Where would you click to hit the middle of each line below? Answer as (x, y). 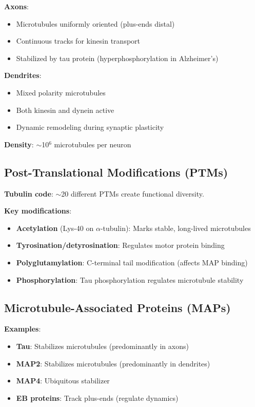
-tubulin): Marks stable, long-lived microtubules (175, 228)
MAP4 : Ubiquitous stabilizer (63, 381)
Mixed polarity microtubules (61, 92)
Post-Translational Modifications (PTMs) (116, 172)
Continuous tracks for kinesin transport (78, 41)
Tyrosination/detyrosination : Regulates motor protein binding (120, 245)
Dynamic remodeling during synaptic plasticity (90, 127)
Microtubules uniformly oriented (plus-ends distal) (95, 23)
